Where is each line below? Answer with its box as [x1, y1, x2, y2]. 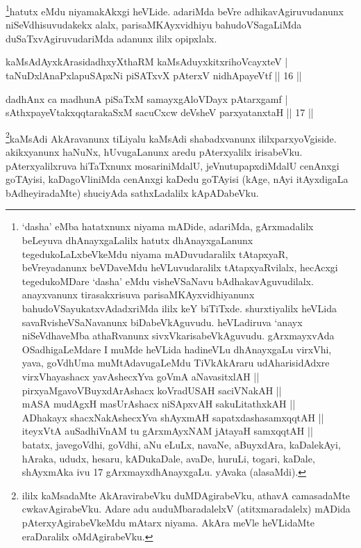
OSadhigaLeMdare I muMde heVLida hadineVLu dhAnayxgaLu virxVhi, [22, 341, 332, 356]
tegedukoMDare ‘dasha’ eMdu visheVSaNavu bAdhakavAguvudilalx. [22, 273, 314, 288]
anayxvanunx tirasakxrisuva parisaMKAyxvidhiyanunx [22, 287, 255, 302]
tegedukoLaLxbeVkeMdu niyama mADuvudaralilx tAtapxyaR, [22, 246, 288, 261]
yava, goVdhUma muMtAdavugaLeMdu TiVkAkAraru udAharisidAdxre [22, 355, 330, 370]
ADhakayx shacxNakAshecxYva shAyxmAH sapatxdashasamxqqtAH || [22, 410, 324, 424]
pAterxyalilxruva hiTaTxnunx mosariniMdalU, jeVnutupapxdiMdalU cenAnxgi [6, 158, 339, 172]
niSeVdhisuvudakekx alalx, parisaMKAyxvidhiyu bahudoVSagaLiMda [6, 17, 302, 32]
